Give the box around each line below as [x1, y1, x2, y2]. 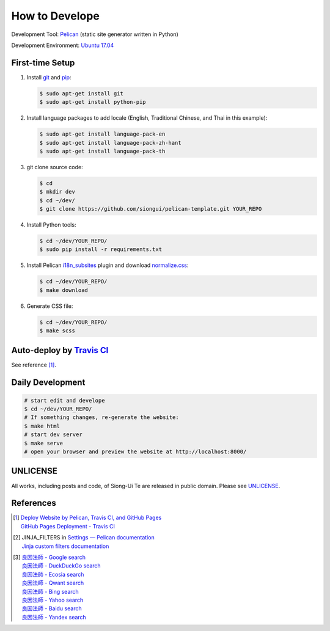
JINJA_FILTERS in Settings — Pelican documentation [21, 534, 155, 541]
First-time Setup [11, 57, 75, 68]
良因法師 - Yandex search [21, 613, 87, 621]
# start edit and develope [24, 397, 105, 404]
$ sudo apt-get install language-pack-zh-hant [39, 139, 182, 146]
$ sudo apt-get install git [39, 90, 123, 97]
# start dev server [24, 431, 82, 438]
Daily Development [11, 377, 86, 387]
